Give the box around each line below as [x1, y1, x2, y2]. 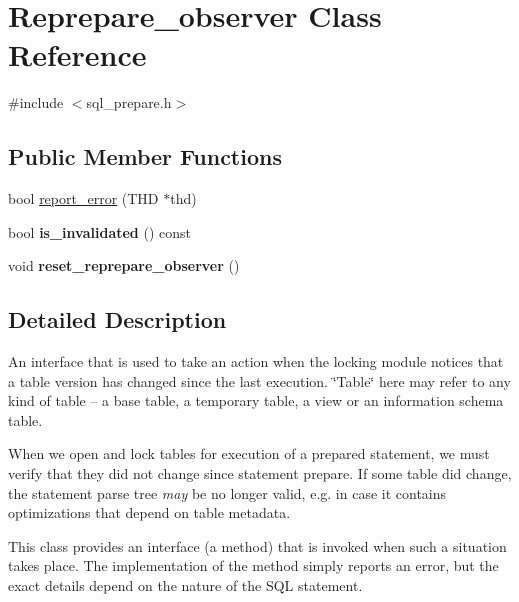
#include [8, 92, 64, 113]
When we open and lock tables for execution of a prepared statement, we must [8, 443, 490, 464]
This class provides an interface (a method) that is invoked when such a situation [8, 535, 507, 556]
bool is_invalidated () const [8, 221, 191, 242]
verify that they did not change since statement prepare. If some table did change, [8, 463, 512, 484]
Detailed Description [8, 304, 227, 335]
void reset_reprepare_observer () [8, 255, 240, 276]
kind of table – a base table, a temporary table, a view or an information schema [8, 390, 504, 411]
